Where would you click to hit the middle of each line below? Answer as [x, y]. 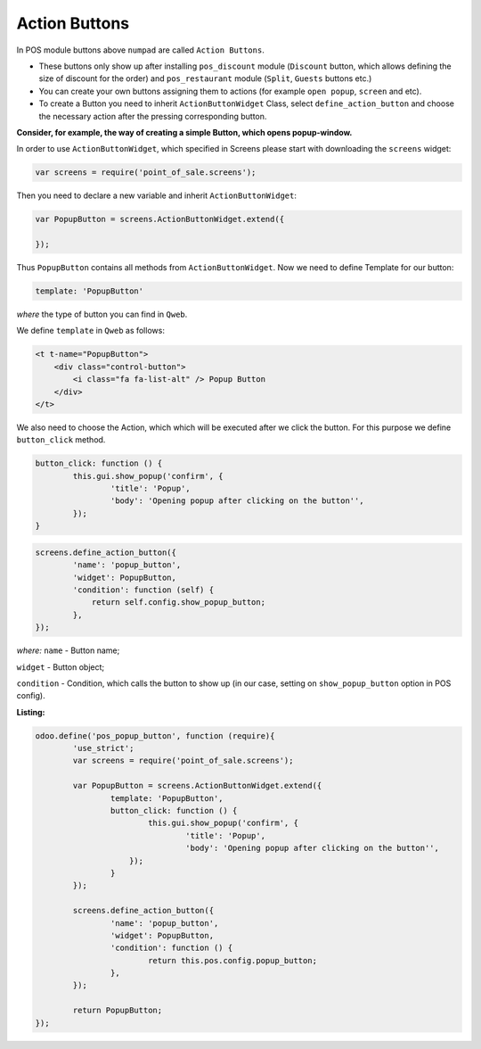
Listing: [31, 712]
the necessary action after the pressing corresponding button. [153, 116]
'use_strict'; [103, 748]
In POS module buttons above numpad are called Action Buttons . [140, 50]
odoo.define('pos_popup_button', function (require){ [155, 735]
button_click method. [61, 440]
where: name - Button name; [68, 650]
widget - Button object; [61, 667]
